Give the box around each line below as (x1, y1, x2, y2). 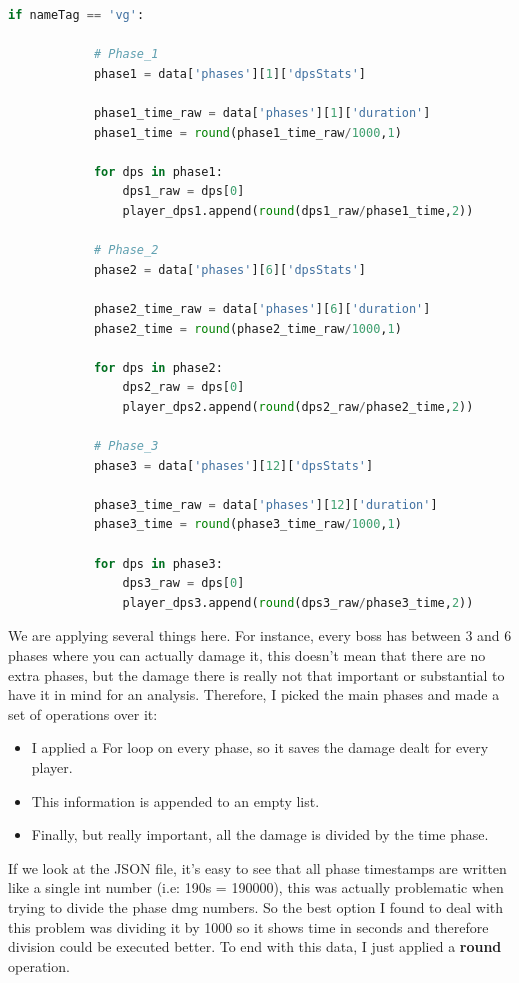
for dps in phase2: (93, 360, 223, 375)
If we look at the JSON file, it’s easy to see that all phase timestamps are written (8, 857, 507, 878)
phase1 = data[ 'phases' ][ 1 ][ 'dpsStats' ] (93, 66, 367, 81)
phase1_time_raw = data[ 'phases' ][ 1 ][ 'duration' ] (93, 105, 431, 120)
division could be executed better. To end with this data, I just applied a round (8, 936, 502, 957)
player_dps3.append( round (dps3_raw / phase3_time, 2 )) (122, 595, 474, 610)
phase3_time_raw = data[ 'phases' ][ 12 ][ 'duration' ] (93, 497, 438, 512)
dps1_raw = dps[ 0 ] (122, 184, 245, 199)
